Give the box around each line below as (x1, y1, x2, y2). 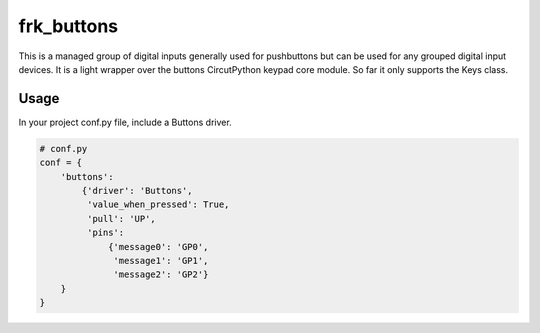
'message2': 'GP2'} (113, 269, 209, 280)
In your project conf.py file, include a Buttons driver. (18, 116, 232, 128)
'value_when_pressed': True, (86, 199, 230, 210)
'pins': (86, 227, 125, 239)
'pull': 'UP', (86, 213, 157, 224)
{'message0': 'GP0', (108, 241, 209, 252)
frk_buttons (18, 15, 119, 37)
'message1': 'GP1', (113, 255, 209, 266)
